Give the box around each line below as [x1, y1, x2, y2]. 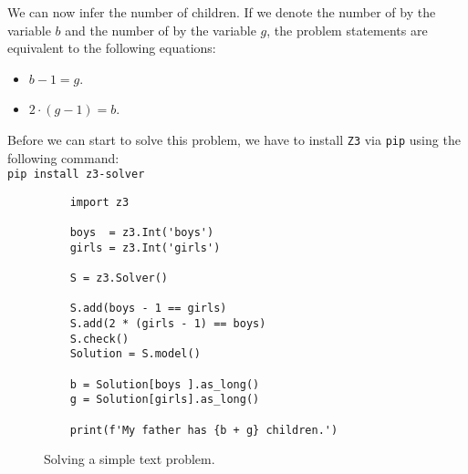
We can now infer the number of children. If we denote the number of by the [7, 3, 436, 21]
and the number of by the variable [65, 20, 256, 39]
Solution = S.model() [69, 347, 201, 361]
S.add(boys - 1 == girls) [69, 302, 227, 315]
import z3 [69, 195, 130, 209]
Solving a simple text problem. [44, 449, 215, 469]
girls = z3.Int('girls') [69, 241, 221, 254]
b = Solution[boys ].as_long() [69, 377, 260, 391]
